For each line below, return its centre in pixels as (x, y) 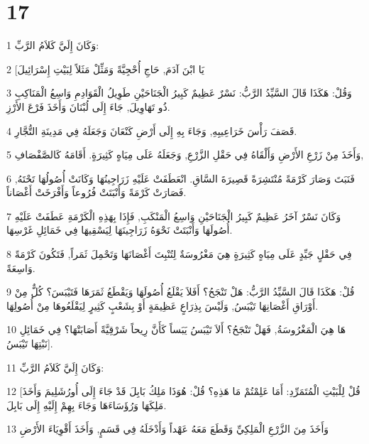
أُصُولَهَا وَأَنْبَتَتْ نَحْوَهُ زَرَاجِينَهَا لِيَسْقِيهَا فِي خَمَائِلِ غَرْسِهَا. (120, 230)
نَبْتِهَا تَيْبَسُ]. (30, 343)
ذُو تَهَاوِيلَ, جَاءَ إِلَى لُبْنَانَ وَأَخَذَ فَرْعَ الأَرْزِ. (88, 106)
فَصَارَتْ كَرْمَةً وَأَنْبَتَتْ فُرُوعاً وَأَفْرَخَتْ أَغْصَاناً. (97, 192)
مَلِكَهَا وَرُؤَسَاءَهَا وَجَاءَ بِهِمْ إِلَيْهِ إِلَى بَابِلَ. (87, 405)
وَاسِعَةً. (21, 267)
